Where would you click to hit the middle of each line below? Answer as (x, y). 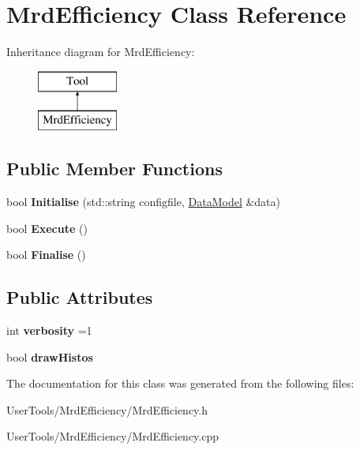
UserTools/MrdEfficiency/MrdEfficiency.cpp (113, 436)
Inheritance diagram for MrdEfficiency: (101, 52)
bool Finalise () (46, 255)
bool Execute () (47, 228)
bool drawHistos (50, 356)
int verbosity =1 (49, 330)
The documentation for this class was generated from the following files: (180, 383)
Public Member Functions (114, 169)
